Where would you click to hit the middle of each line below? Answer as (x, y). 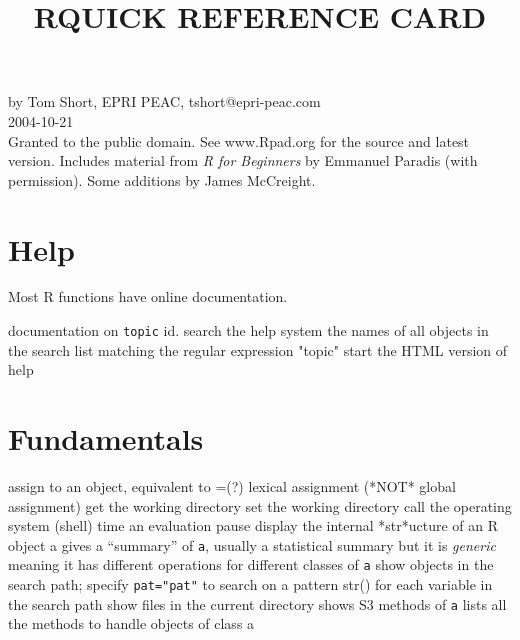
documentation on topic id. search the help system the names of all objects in (248, 330)
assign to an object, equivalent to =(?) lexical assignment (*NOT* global (232, 486)
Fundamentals (106, 438)
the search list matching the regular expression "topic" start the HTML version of (258, 349)
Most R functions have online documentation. (148, 296)
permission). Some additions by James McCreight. (162, 179)
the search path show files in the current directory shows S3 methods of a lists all (257, 603)
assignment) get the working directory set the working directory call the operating (260, 505)
